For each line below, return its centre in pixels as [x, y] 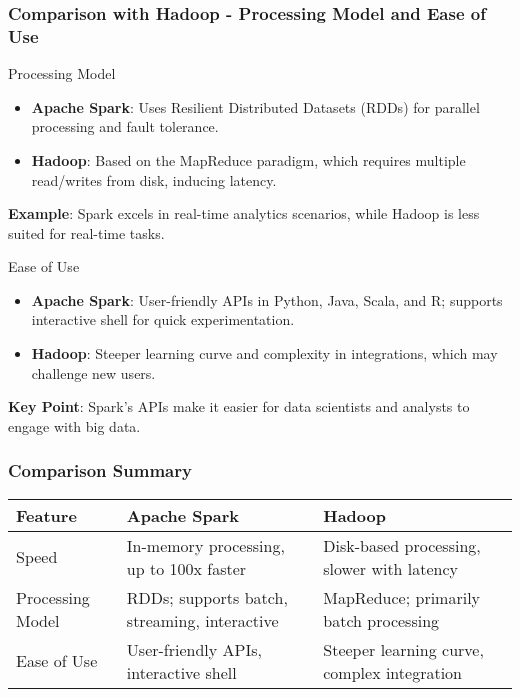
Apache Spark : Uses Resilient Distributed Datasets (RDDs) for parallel [255, 106]
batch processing [381, 620]
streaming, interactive [202, 620]
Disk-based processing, [402, 545]
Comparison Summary [100, 470]
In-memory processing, [205, 545]
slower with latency [391, 568]
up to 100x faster [186, 568]
